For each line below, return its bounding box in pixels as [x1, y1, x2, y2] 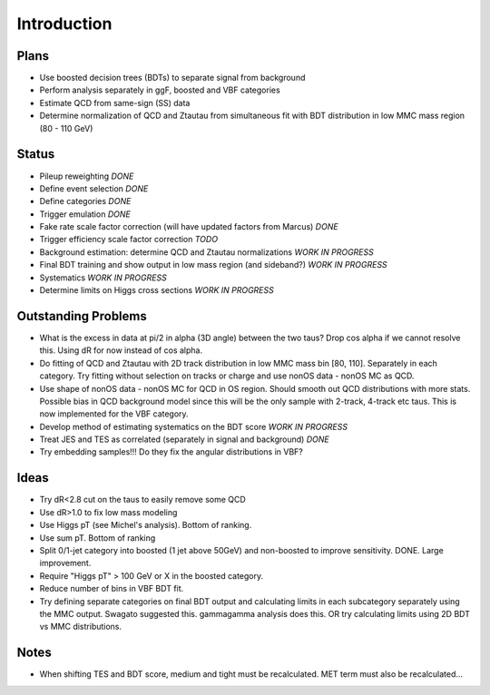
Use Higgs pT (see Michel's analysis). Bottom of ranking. [39, 520, 252, 531]
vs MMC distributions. [39, 622, 122, 632]
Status [16, 146, 55, 162]
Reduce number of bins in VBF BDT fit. [39, 583, 184, 594]
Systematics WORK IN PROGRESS [39, 272, 167, 283]
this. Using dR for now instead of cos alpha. [39, 345, 203, 356]
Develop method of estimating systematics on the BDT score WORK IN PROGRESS [39, 421, 348, 432]
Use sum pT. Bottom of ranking [39, 532, 156, 543]
